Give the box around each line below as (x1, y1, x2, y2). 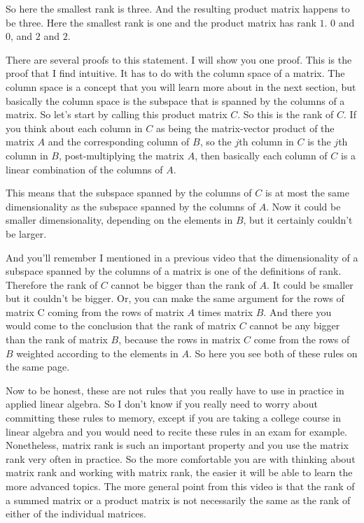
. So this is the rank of (237, 107, 334, 122)
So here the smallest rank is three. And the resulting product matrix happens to (6, 1, 350, 15)
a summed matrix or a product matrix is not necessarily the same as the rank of (6, 492, 351, 507)
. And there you (263, 304, 332, 319)
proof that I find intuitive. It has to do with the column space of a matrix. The (6, 66, 345, 80)
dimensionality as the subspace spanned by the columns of (6, 199, 256, 213)
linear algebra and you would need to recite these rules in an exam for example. (6, 424, 347, 438)
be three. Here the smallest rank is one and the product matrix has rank (6, 15, 316, 29)
